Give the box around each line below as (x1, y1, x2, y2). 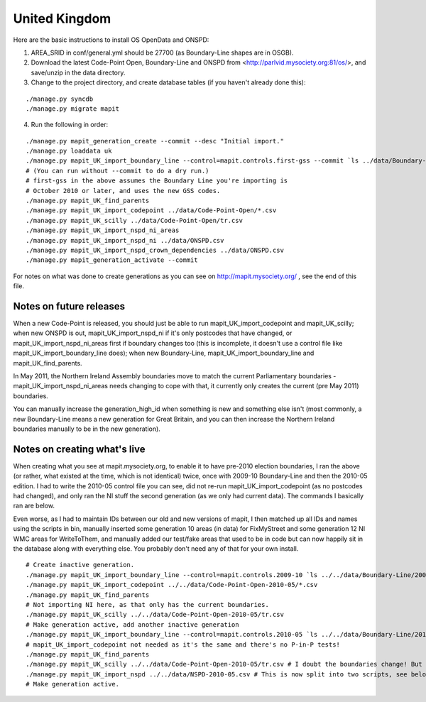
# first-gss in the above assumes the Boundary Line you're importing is (26, 177, 288, 185)
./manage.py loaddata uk (26, 147, 112, 155)
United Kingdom (13, 11, 111, 26)
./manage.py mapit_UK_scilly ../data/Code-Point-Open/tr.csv (26, 216, 243, 224)
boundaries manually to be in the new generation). (13, 424, 161, 433)
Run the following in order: (31, 121, 109, 129)
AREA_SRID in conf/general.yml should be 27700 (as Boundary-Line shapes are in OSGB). (31, 48, 294, 57)
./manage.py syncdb (26, 94, 94, 103)
